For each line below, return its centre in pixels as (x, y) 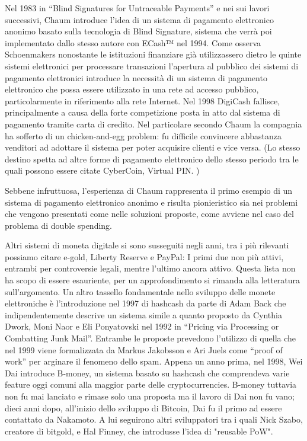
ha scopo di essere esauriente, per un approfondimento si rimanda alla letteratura (153, 280)
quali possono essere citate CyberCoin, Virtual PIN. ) (102, 170)
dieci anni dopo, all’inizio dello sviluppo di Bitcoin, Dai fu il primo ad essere (143, 408)
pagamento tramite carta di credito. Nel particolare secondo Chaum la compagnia (153, 124)
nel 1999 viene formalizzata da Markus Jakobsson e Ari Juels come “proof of (144, 349)
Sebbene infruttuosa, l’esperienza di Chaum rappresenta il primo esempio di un (149, 190)
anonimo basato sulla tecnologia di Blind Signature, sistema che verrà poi (138, 31)
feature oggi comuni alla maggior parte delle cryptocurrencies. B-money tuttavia (151, 384)
